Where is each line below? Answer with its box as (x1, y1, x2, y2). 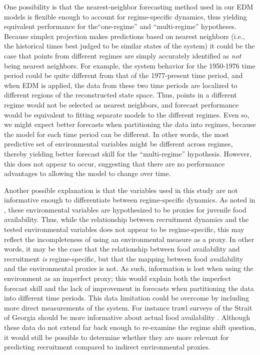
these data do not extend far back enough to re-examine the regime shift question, (4, 322, 256, 332)
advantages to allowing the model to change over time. (4, 168, 171, 178)
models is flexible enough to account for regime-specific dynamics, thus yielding (4, 11, 247, 21)
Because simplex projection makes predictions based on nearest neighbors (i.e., (4, 30, 245, 41)
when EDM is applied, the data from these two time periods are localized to (4, 79, 237, 90)
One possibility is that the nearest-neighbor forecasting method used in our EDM (4, 1, 253, 11)
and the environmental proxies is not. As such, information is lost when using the (4, 263, 253, 273)
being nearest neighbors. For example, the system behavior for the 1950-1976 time (4, 60, 255, 70)
